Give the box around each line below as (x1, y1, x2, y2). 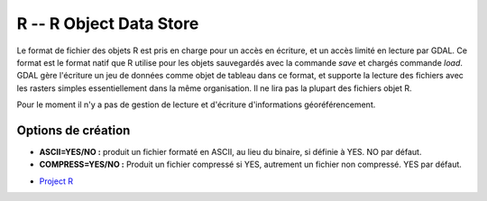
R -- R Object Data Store (16, 14, 199, 33)
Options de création (16, 123, 131, 138)
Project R (39, 176, 74, 187)
